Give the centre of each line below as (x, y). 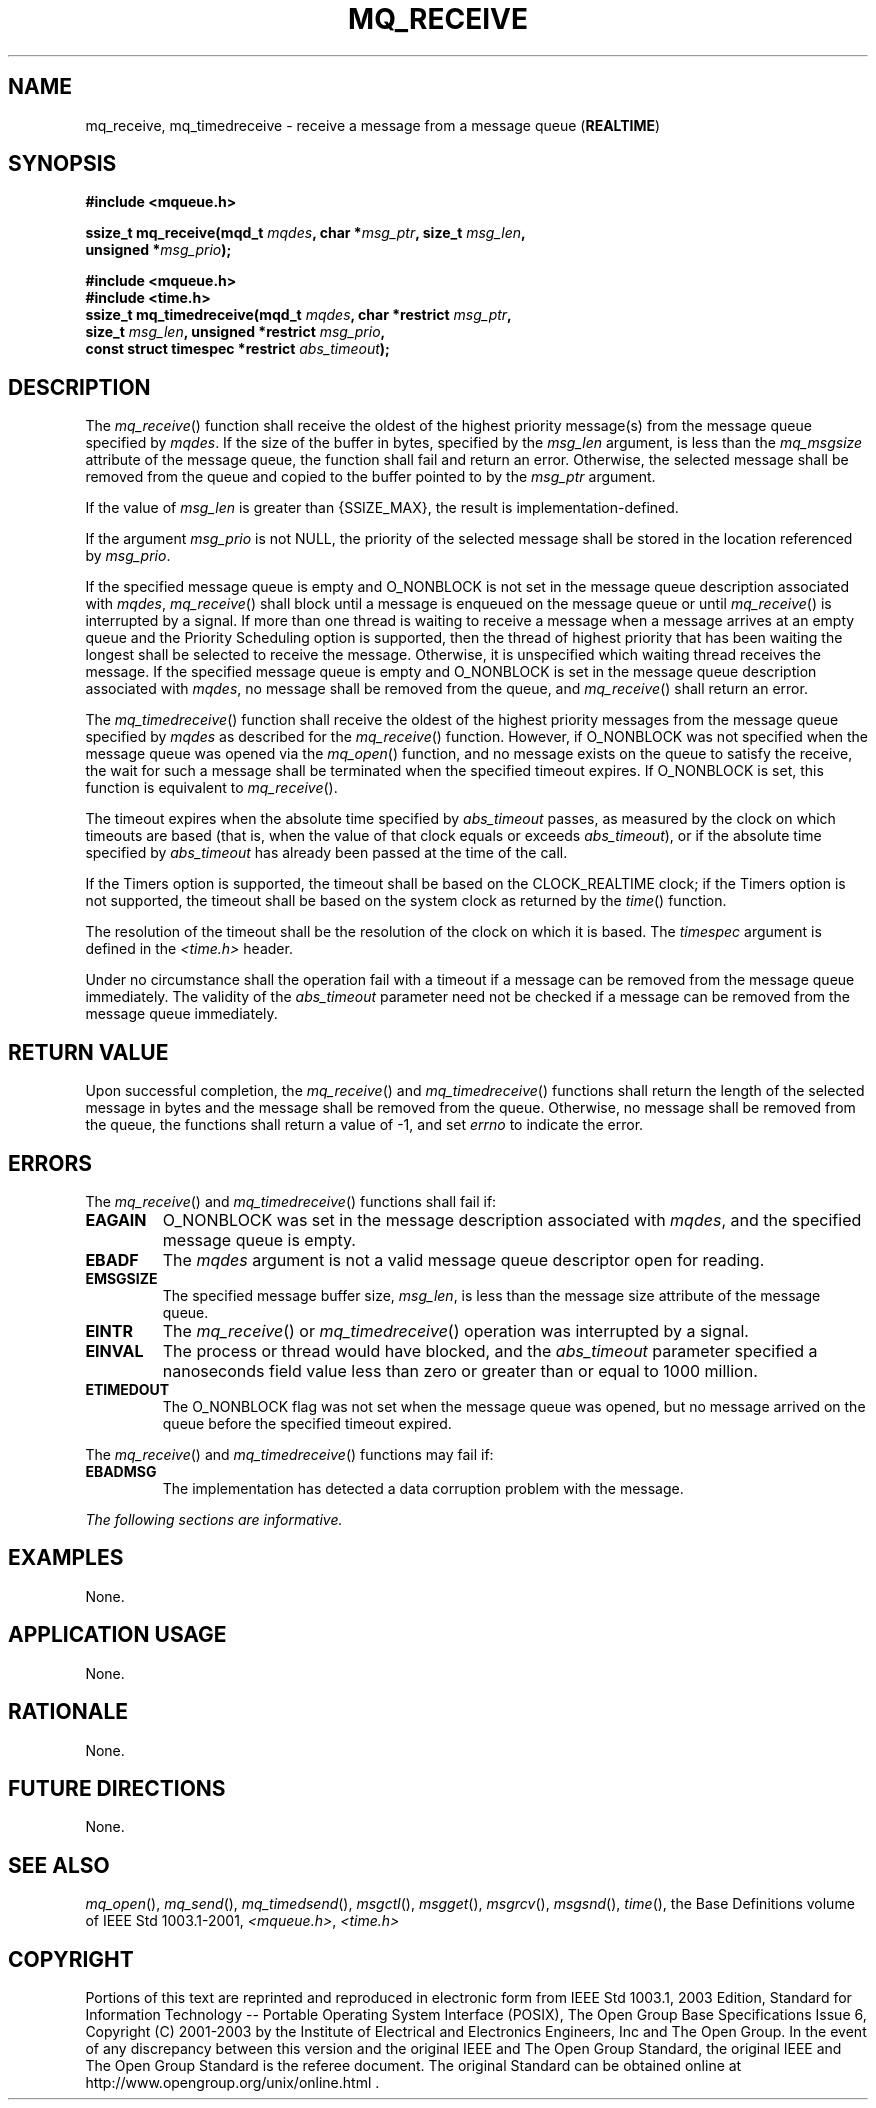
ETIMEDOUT (127, 1389)
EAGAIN (116, 1219)
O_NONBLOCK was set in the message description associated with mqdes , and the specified (512, 1219)
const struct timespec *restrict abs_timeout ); (237, 349)
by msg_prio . (128, 556)
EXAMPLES (66, 1558)
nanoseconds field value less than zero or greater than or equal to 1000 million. (460, 1370)
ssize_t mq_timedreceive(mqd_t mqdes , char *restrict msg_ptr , (298, 315)
